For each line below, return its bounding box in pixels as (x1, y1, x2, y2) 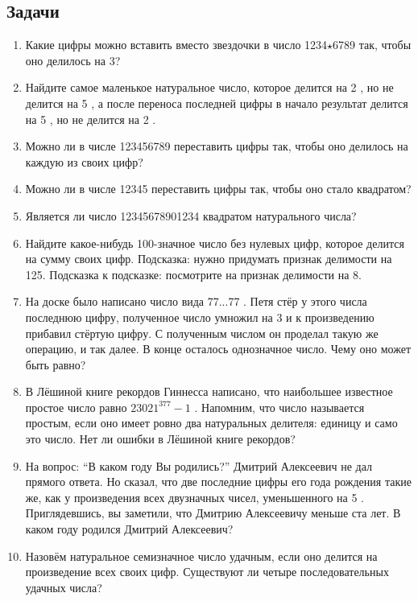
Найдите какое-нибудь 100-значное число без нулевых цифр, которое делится (25, 234, 404, 251)
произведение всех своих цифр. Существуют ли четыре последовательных (25, 563, 389, 580)
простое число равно (25, 398, 127, 415)
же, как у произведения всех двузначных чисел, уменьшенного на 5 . (25, 488, 365, 505)
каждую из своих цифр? (25, 153, 143, 170)
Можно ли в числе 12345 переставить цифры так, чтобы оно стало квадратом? (25, 180, 412, 197)
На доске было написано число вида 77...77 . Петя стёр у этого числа (25, 293, 367, 310)
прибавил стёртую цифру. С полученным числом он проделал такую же (25, 324, 379, 341)
